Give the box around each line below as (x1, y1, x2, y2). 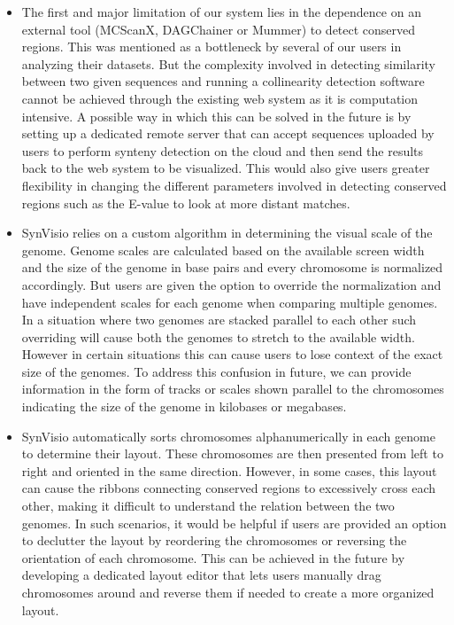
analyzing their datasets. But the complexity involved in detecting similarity (21, 54, 435, 73)
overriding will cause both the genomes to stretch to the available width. (21, 327, 415, 346)
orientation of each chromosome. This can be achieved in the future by (21, 548, 405, 566)
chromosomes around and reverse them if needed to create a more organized (21, 583, 435, 601)
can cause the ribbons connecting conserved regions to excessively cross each (21, 479, 436, 497)
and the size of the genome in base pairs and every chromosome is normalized (21, 258, 443, 277)
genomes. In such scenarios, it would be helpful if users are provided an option (21, 513, 447, 532)
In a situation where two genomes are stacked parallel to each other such (21, 310, 417, 329)
